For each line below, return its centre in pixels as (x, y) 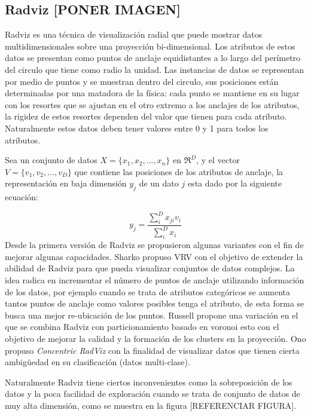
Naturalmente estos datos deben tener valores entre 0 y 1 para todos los (137, 128)
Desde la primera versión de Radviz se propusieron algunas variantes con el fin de (154, 245)
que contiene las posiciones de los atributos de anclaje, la (179, 171)
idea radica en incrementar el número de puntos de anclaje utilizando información (155, 279)
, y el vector (218, 160)
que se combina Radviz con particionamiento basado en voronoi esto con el (142, 327)
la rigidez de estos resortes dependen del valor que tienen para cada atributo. (146, 116)
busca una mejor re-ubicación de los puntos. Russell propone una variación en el (152, 315)
